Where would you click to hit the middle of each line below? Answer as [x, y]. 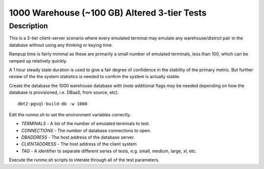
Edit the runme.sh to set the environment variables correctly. [70, 114]
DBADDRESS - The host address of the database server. [78, 137]
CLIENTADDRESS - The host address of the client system [79, 144]
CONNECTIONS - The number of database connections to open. [86, 130]
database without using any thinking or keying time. [61, 45]
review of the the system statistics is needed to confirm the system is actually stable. [95, 77]
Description [29, 26]
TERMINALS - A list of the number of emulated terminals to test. [86, 124]
